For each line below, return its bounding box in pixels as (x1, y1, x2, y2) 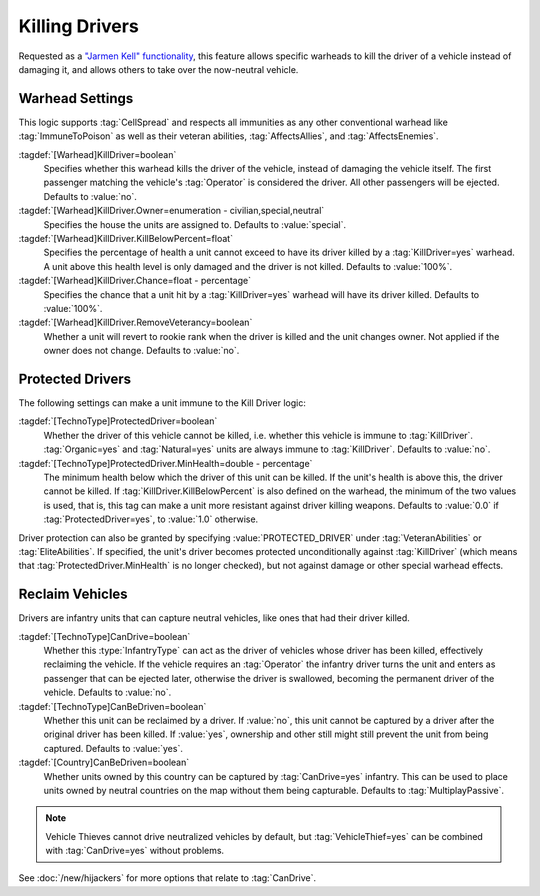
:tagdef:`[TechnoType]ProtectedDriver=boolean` (18, 415, 218, 427)
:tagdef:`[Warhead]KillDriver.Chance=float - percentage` (18, 275, 252, 287)
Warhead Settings (18, 90, 134, 107)
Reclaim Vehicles (18, 586, 129, 603)
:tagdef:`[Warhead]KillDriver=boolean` (18, 148, 177, 160)
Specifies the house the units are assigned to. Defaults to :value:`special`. (43, 218, 347, 230)
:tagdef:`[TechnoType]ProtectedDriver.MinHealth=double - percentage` (18, 457, 313, 469)
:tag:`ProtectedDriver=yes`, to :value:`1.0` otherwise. (43, 513, 259, 525)
